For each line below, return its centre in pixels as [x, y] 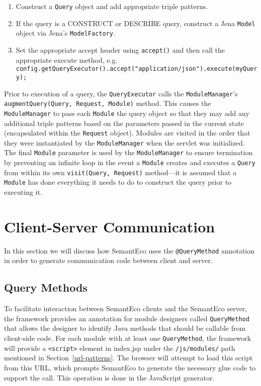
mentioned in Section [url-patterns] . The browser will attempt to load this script [128, 358]
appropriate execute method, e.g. [67, 59]
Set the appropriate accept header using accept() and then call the [120, 49]
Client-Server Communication [110, 226]
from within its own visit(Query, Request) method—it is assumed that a [120, 172]
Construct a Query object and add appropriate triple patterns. [112, 6]
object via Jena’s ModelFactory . [65, 33]
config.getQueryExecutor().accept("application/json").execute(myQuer [137, 69]
